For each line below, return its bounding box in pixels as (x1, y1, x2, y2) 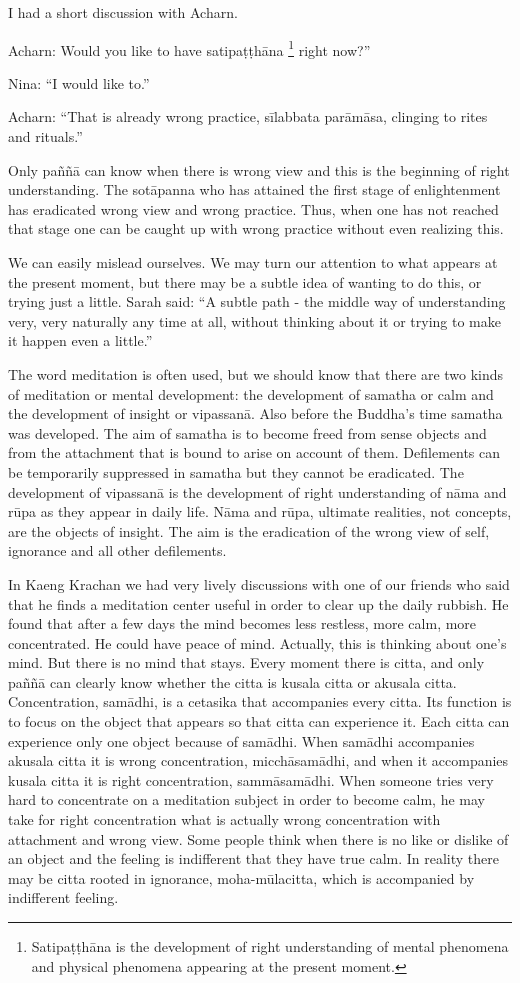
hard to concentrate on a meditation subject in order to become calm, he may (8, 789, 485, 810)
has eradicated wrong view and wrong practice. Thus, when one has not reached (8, 198, 499, 219)
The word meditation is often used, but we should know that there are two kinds (8, 363, 504, 384)
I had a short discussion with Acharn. (8, 2, 238, 22)
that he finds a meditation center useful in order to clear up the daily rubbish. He (8, 593, 509, 614)
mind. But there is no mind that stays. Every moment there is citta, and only (8, 652, 485, 673)
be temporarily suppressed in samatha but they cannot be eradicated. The (8, 461, 464, 482)
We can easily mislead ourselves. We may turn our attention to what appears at (8, 252, 498, 272)
